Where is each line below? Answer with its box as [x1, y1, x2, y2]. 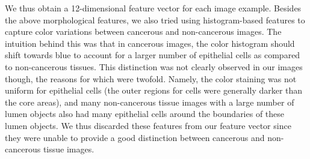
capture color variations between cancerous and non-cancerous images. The [5, 25, 282, 38]
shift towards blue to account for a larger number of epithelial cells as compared [5, 49, 300, 61]
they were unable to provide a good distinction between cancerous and [5, 131, 265, 143]
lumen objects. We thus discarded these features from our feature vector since [5, 119, 291, 131]
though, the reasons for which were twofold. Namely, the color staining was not [5, 72, 297, 85]
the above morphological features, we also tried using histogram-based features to [5, 13, 305, 26]
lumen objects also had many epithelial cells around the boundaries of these [5, 107, 285, 120]
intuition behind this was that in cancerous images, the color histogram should [5, 37, 295, 49]
